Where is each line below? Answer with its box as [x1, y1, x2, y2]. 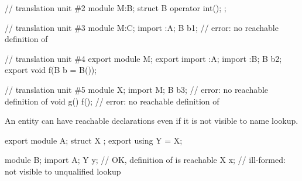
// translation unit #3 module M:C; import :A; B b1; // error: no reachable [5, 21, 279, 33]
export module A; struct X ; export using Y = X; [5, 134, 183, 146]
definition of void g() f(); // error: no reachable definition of [5, 95, 219, 107]
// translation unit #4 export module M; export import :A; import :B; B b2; [5, 52, 282, 64]
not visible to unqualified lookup [5, 165, 121, 177]
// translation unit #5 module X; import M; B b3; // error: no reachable [5, 83, 269, 95]
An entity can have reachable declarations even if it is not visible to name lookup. [5, 114, 298, 127]
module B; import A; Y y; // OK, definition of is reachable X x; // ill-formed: [5, 154, 286, 166]
